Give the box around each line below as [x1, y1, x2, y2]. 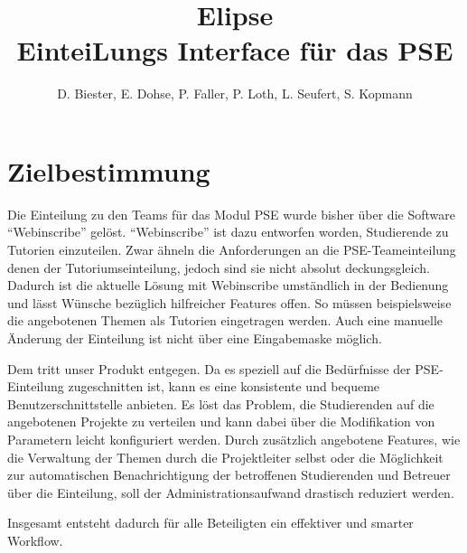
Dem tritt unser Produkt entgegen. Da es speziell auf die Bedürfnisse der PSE [7, 359, 440, 378]
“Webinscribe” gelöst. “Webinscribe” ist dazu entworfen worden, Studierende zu [7, 222, 449, 241]
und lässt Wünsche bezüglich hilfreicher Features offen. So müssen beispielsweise [7, 293, 452, 312]
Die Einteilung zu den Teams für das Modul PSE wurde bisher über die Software [7, 204, 455, 223]
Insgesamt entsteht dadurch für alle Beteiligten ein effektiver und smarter [7, 513, 414, 532]
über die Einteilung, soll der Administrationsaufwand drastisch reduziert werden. [7, 483, 454, 501]
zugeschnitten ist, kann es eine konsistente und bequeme [68, 377, 380, 396]
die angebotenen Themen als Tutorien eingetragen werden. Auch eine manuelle [7, 311, 444, 330]
